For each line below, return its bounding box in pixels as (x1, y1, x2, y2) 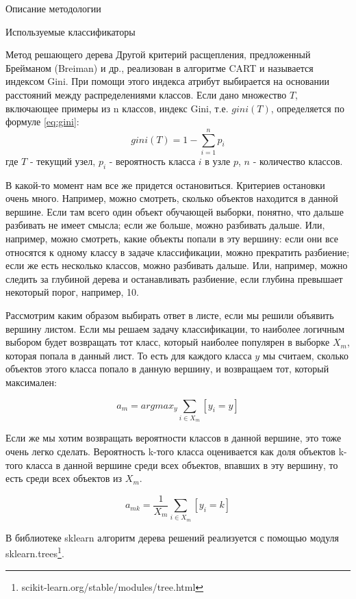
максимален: (5, 374, 57, 389)
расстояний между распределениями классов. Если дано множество (5, 87, 287, 101)
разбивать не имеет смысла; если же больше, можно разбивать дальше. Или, (5, 218, 325, 232)
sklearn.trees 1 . (5, 544, 64, 561)
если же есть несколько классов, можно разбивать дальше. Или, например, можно (5, 258, 348, 272)
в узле (205, 153, 231, 168)
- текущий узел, (29, 153, 96, 168)
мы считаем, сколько (262, 348, 348, 362)
